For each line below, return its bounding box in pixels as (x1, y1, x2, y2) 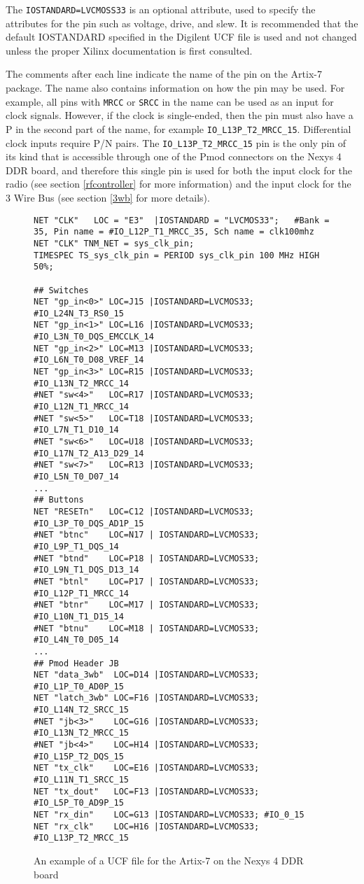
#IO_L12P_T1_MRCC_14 (34, 588, 129, 598)
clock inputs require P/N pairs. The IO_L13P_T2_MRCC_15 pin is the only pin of (6, 135, 346, 150)
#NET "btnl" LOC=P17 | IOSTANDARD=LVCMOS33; (34, 576, 260, 587)
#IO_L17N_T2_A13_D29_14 (34, 448, 144, 458)
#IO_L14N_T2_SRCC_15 (34, 705, 129, 715)
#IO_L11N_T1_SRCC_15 (34, 775, 129, 785)
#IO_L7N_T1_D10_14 (34, 425, 119, 435)
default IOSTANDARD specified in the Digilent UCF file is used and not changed (6, 29, 357, 44)
